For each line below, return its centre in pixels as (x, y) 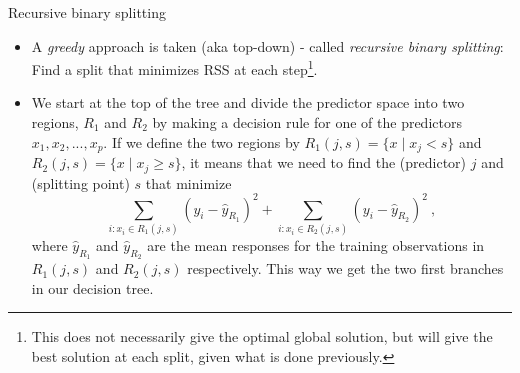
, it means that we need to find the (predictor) (324, 162)
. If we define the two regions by (201, 141)
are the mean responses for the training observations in (316, 244)
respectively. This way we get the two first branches (345, 268)
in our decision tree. (92, 287)
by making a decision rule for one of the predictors (307, 122)
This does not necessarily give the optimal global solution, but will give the (262, 336)
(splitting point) (80, 182)
